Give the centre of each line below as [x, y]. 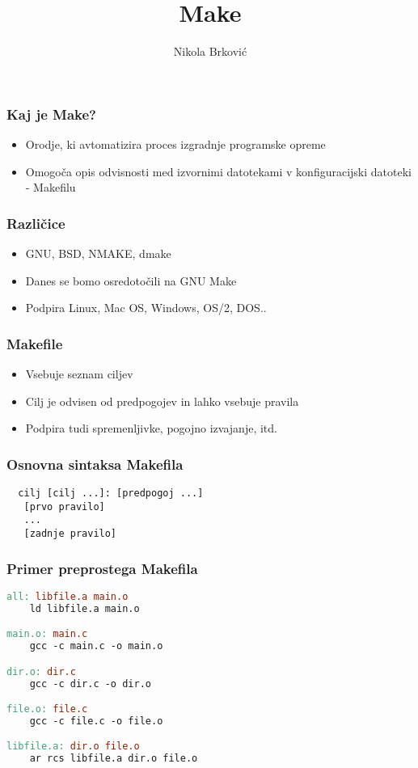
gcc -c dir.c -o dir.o [90, 684]
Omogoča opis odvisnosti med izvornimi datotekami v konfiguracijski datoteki [218, 171]
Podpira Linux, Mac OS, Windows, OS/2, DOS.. [146, 308]
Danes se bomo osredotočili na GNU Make [131, 280]
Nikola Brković [210, 51]
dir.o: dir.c [41, 671]
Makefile [35, 343]
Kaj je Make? [51, 114]
